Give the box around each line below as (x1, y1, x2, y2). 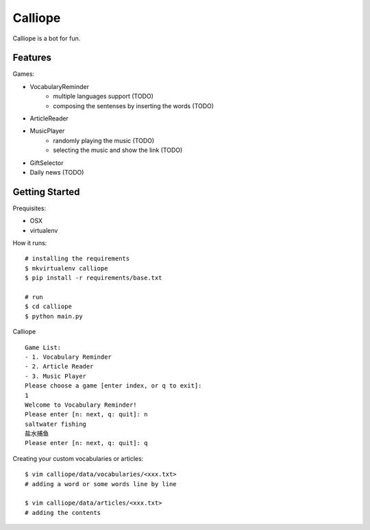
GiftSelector (29, 158, 64, 167)
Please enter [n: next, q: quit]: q (25, 439, 148, 447)
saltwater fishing (25, 420, 87, 428)
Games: (12, 70, 35, 78)
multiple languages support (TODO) (53, 92, 154, 101)
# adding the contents (25, 509, 101, 516)
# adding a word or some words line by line (25, 480, 177, 488)
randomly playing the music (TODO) (53, 136, 155, 144)
